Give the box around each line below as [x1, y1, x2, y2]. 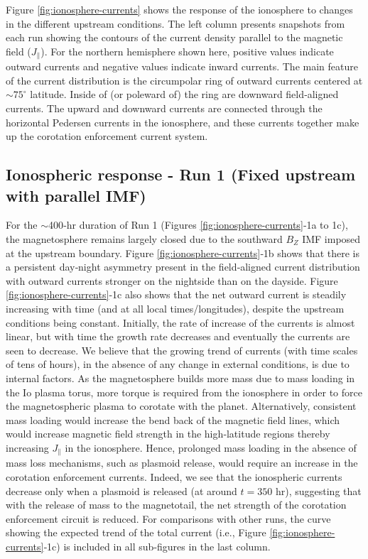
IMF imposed [302, 231, 361, 246]
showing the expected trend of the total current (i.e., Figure [6, 525, 266, 540]
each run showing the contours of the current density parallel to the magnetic [6, 30, 343, 45]
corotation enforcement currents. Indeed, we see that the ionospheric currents [6, 469, 342, 484]
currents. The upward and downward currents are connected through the [6, 101, 323, 116]
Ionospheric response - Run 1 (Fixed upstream [6, 163, 356, 185]
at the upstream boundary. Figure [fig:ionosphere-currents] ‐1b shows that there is [6, 245, 359, 260]
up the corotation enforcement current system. [6, 129, 208, 143]
